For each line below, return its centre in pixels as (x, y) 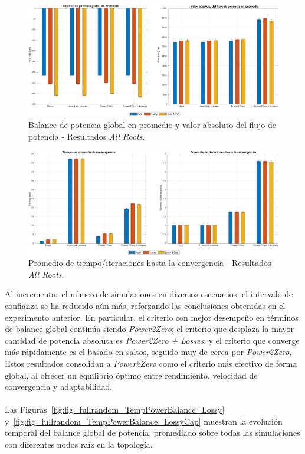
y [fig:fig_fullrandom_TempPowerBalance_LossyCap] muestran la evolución (144, 421)
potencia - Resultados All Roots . (87, 136)
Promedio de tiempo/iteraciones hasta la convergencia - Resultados (150, 263)
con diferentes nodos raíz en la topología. (79, 444)
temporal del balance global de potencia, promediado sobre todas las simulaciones (152, 432)
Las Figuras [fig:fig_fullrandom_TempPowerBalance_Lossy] (115, 409)
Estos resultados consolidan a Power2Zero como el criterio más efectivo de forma (151, 363)
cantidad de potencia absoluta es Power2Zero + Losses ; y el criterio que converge (152, 340)
